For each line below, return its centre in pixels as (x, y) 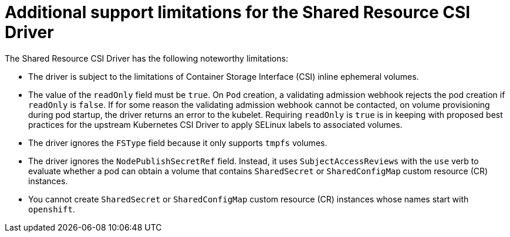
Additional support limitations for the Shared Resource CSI (238, 12)
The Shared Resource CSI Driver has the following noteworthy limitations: (146, 58)
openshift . (52, 209)
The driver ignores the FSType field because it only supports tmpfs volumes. (178, 143)
